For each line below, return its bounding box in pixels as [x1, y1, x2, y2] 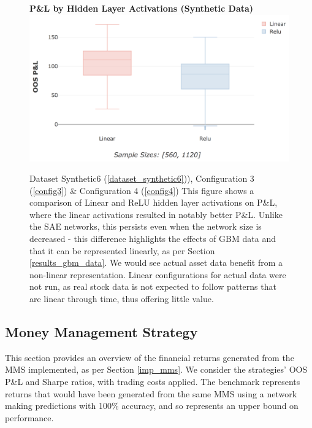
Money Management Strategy [5, 322, 198, 341]
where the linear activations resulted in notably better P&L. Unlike [29, 208, 283, 220]
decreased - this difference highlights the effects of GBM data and [29, 232, 276, 245]
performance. [5, 411, 54, 424]
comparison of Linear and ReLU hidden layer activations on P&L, [29, 196, 278, 209]
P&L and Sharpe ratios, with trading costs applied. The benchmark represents [5, 375, 300, 388]
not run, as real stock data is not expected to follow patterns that [29, 280, 276, 293]
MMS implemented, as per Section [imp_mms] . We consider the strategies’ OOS [5, 363, 308, 376]
